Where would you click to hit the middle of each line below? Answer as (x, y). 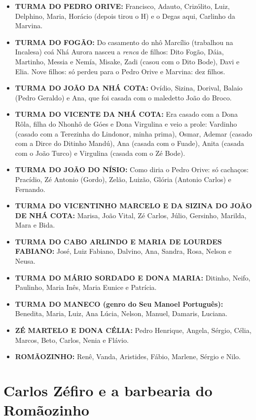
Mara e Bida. (35, 225)
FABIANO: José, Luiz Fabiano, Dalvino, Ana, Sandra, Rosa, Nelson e (123, 251)
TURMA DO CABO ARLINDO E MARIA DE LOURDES (118, 241)
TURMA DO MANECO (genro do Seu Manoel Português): (119, 303)
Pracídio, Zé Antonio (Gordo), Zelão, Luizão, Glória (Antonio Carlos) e (123, 179)
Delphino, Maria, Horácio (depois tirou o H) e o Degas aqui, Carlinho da (125, 16)
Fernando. (30, 189)
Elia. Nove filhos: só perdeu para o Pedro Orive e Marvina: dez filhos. (120, 71)
